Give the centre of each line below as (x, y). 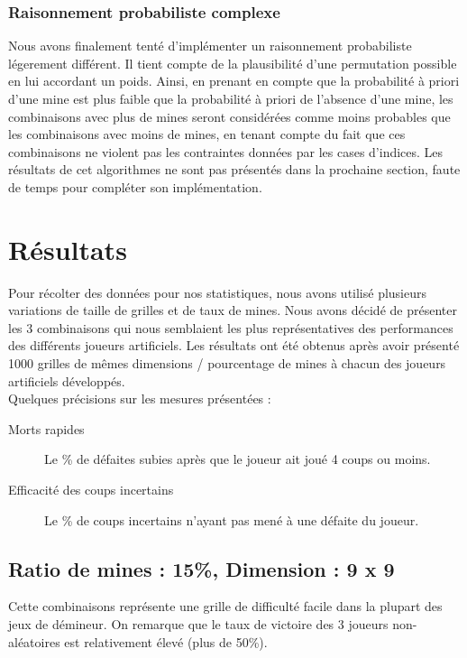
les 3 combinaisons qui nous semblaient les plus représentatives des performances (231, 327)
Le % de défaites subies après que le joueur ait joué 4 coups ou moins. (238, 459)
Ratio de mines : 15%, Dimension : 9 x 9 (201, 568)
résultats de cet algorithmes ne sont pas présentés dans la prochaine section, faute (234, 169)
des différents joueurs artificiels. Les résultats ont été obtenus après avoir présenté (234, 345)
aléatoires (34, 641)
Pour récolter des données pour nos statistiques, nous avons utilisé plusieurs (218, 292)
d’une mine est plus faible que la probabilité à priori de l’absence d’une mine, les (231, 98)
